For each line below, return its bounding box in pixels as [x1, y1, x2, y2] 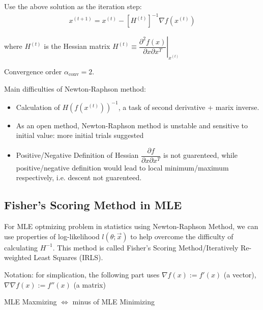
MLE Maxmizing [4, 296, 57, 307]
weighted [4, 252, 32, 263]
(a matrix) [73, 279, 106, 290]
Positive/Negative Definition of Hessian [16, 150, 139, 160]
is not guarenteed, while [163, 150, 238, 160]
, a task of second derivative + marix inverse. [118, 101, 259, 112]
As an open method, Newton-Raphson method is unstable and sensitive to [16, 120, 248, 130]
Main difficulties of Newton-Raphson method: [4, 83, 146, 94]
